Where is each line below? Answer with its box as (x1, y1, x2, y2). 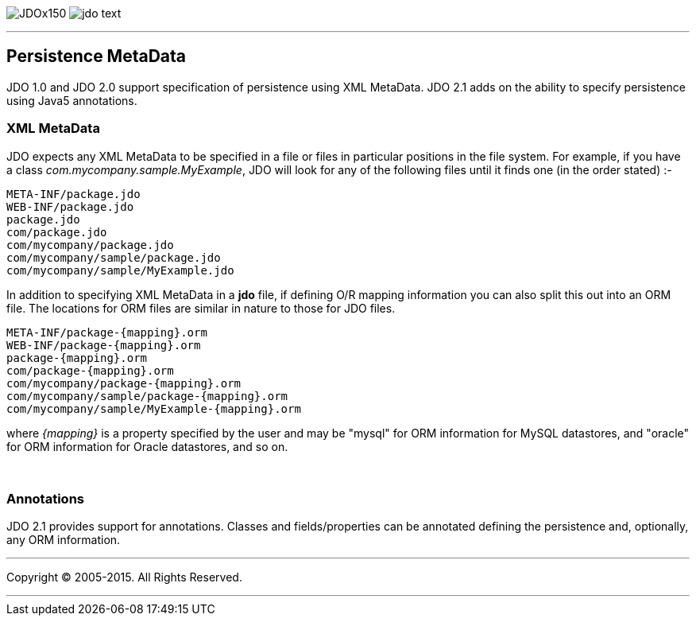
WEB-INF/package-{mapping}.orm (6, 338, 201, 352)
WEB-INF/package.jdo (6, 200, 134, 213)
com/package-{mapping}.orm (6, 363, 174, 377)
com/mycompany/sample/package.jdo (6, 251, 221, 264)
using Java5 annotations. (6, 93, 137, 107)
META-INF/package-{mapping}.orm (6, 325, 207, 339)
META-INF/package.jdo (6, 187, 141, 200)
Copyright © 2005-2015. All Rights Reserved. (6, 570, 242, 585)
